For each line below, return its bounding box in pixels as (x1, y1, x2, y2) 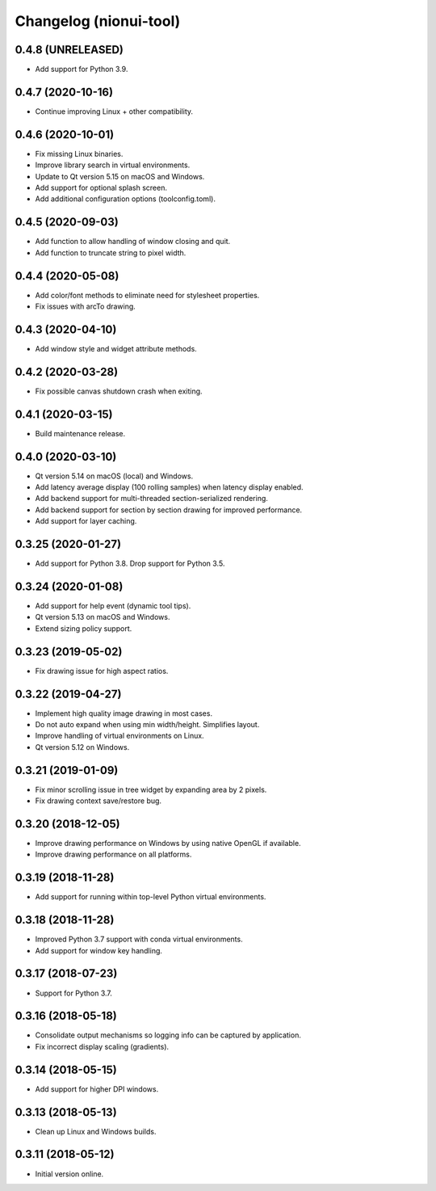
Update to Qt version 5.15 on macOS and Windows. (35, 171, 205, 181)
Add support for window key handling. (35, 945, 163, 955)
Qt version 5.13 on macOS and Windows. (35, 612, 170, 622)
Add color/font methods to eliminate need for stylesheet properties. (35, 290, 260, 300)
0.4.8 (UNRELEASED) (15, 43, 124, 57)
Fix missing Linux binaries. (35, 149, 124, 158)
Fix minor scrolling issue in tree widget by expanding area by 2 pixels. (35, 785, 267, 794)
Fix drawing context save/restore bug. (35, 796, 161, 806)
